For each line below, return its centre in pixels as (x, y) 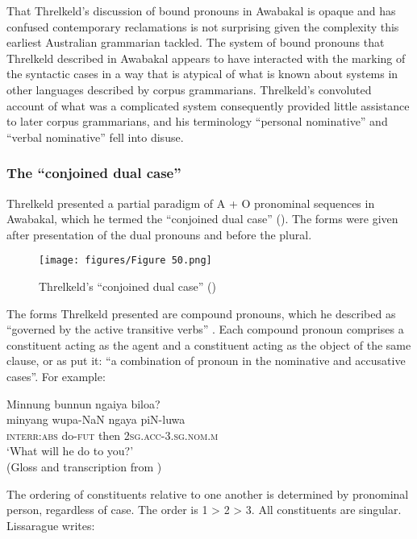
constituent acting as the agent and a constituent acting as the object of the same (209, 344)
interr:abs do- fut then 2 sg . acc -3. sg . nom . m (113, 435)
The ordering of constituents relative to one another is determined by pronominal (208, 493)
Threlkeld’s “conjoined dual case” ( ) (127, 286)
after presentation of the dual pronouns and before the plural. (159, 234)
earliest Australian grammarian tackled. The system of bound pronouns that (196, 42)
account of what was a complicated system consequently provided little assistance (208, 105)
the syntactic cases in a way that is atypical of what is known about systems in (202, 74)
